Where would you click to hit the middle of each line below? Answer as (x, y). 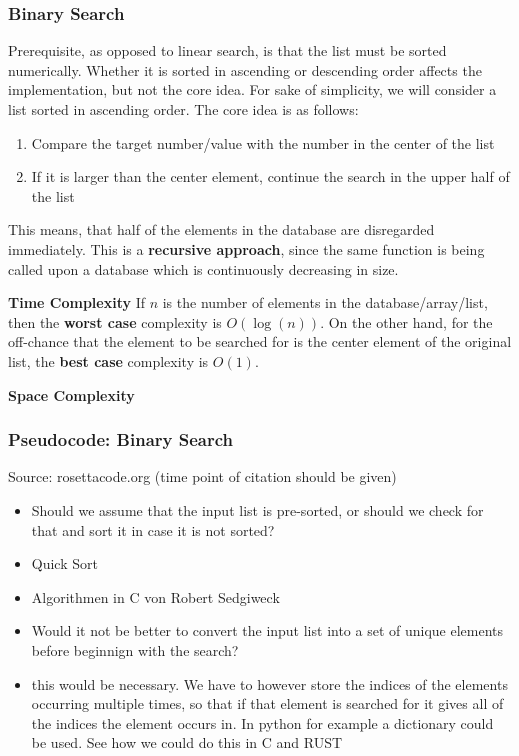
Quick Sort (64, 563)
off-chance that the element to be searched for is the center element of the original (260, 341)
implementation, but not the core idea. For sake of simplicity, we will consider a (252, 89)
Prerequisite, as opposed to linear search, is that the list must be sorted (227, 50)
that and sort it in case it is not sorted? (153, 529)
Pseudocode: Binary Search (121, 439)
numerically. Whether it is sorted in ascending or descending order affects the (245, 69)
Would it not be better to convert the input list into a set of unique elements (267, 630)
